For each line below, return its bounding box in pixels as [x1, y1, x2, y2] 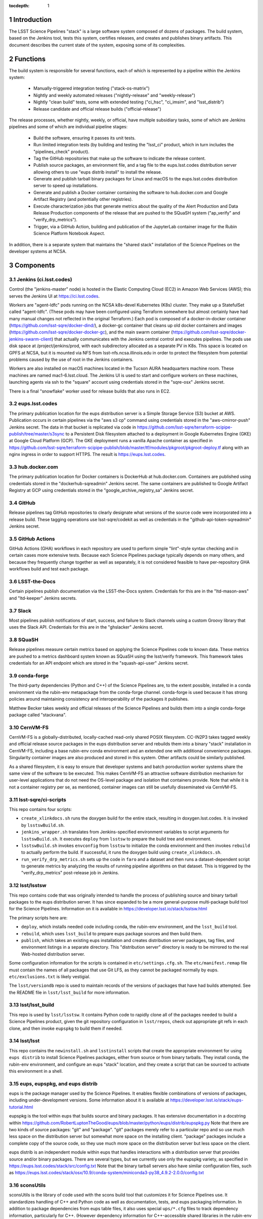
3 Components [9, 261, 56, 269]
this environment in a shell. [9, 1068, 63, 1074]
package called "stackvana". [9, 712, 67, 718]
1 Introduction [9, 15, 52, 24]
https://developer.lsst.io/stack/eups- [170, 1097, 244, 1103]
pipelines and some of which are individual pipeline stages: [9, 124, 128, 130]
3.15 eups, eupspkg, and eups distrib [9, 1080, 98, 1087]
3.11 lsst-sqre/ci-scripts [9, 796, 67, 803]
